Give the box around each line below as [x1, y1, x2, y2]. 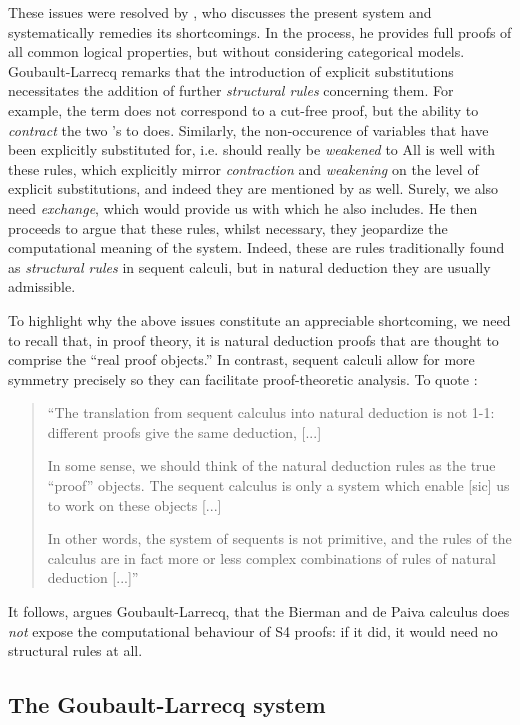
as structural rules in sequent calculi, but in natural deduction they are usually [8, 256, 491, 277]
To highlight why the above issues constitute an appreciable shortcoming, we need [8, 309, 511, 330]
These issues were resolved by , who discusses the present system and [8, 2, 432, 22]
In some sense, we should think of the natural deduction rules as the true [47, 455, 496, 476]
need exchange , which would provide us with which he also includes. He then [8, 197, 478, 218]
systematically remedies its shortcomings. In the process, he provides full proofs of [8, 21, 512, 42]
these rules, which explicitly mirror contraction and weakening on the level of [8, 158, 479, 179]
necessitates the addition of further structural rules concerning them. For [8, 80, 454, 101]
